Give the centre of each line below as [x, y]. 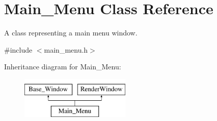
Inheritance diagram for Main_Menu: [63, 67]
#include [18, 49]
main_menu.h [66, 49]
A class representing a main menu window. [71, 33]
